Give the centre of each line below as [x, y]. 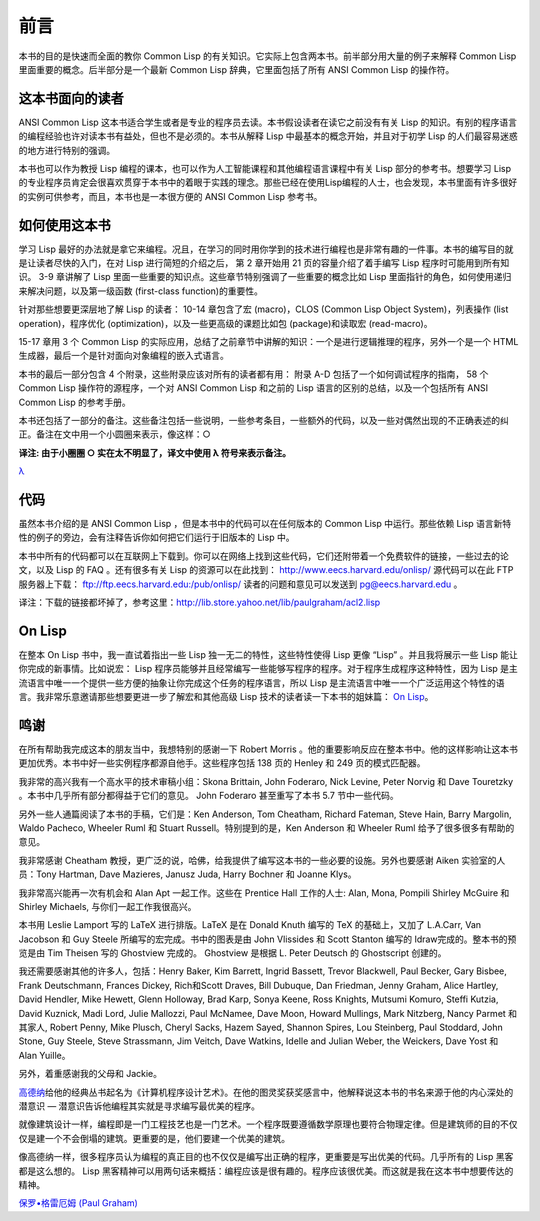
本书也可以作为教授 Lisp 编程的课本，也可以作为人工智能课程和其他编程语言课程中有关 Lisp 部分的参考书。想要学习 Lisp [265, 169]
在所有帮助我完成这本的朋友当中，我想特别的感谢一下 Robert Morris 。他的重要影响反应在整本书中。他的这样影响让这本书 [268, 749]
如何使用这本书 [64, 225]
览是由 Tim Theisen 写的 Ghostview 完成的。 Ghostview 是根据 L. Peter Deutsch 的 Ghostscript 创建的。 [232, 953]
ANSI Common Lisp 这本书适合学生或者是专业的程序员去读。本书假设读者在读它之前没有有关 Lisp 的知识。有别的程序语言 [267, 122]
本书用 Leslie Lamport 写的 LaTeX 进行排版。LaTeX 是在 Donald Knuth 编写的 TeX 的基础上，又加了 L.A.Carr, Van [250, 925]
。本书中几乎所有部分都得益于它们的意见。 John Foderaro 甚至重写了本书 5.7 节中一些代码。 [208, 796]
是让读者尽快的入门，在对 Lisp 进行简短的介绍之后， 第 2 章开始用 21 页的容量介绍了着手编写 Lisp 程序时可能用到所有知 [264, 263]
